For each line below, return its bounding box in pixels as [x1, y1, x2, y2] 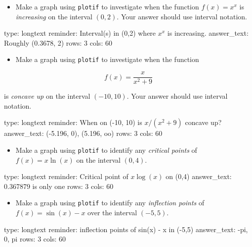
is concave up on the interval [4, 91, 90, 101]
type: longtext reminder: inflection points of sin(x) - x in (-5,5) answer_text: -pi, [4, 224, 248, 234]
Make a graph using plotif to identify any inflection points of [15, 197, 205, 208]
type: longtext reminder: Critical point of [4, 171, 128, 182]
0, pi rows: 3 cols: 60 [4, 234, 66, 244]
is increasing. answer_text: [167, 28, 249, 38]
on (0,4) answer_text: [166, 171, 232, 182]
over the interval [87, 207, 137, 218]
